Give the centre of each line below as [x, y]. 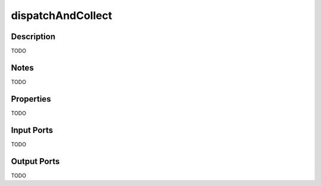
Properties [31, 99]
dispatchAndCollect [62, 15]
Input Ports [32, 130]
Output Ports [35, 161]
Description [33, 37]
